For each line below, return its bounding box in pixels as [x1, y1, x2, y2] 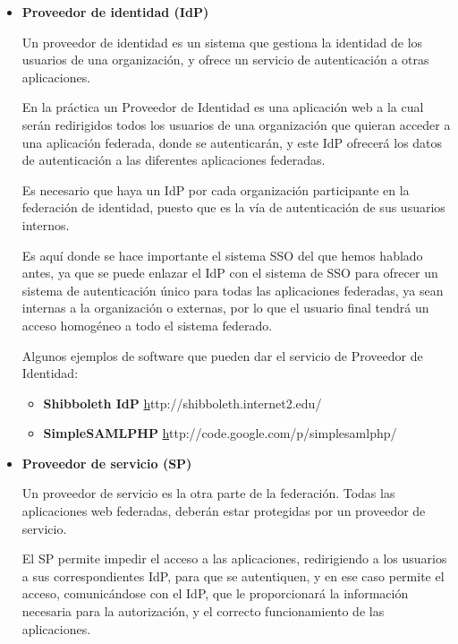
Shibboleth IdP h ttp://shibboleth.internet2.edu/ [43, 393, 322, 412]
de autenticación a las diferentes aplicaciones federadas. [21, 150, 326, 169]
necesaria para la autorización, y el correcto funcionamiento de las [21, 602, 385, 621]
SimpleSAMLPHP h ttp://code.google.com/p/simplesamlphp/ [43, 424, 397, 442]
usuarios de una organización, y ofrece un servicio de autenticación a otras [21, 50, 429, 69]
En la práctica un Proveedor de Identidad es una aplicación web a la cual [21, 98, 424, 116]
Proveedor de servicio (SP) [21, 453, 192, 472]
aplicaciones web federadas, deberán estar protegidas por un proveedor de [21, 502, 426, 520]
